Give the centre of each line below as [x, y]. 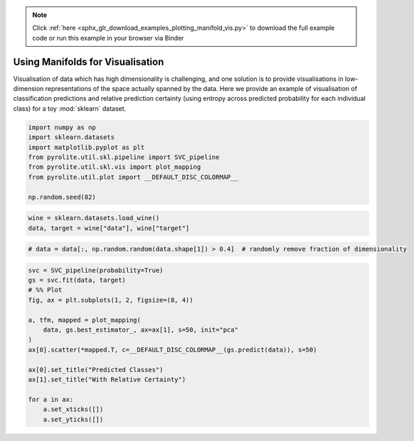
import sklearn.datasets [71, 137]
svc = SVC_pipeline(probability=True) [96, 270]
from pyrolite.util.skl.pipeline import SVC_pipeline [124, 157]
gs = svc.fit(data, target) [77, 280]
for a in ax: [51, 399]
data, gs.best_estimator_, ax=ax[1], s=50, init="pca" [140, 330]
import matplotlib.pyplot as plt [86, 147]
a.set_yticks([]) [73, 419]
